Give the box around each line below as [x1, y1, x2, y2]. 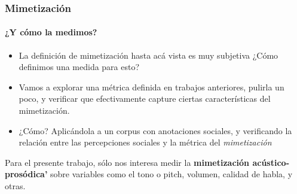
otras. [5, 179, 26, 192]
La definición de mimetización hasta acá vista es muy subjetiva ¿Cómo [19, 48, 278, 61]
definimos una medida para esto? [19, 60, 140, 73]
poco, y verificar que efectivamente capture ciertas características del [19, 92, 271, 105]
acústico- [252, 156, 289, 168]
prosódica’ [5, 168, 48, 180]
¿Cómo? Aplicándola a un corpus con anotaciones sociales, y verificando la [19, 124, 292, 137]
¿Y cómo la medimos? [5, 26, 97, 38]
